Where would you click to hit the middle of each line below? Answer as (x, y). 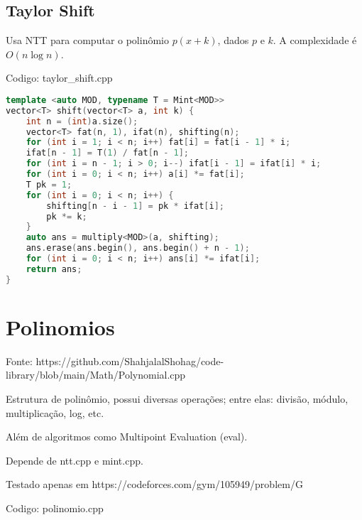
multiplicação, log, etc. (55, 412)
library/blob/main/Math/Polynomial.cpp (96, 375)
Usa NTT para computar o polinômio (87, 40)
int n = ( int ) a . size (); (82, 121)
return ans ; (54, 269)
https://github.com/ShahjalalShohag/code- (130, 361)
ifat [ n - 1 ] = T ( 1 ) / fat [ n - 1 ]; (107, 153)
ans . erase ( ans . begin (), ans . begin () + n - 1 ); (138, 248)
